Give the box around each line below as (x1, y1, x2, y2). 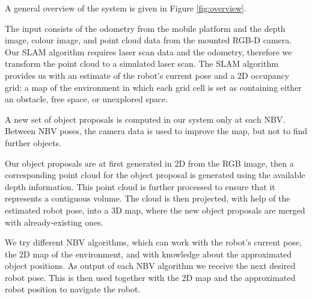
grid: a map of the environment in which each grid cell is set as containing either (5, 81, 302, 93)
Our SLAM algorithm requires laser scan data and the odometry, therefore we (5, 45, 292, 58)
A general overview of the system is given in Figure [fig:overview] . (5, 2, 246, 14)
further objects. (5, 136, 61, 149)
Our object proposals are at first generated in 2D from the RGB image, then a (5, 156, 294, 169)
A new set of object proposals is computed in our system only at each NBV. (5, 113, 286, 125)
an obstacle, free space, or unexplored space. (5, 93, 168, 105)
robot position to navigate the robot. (5, 283, 141, 295)
